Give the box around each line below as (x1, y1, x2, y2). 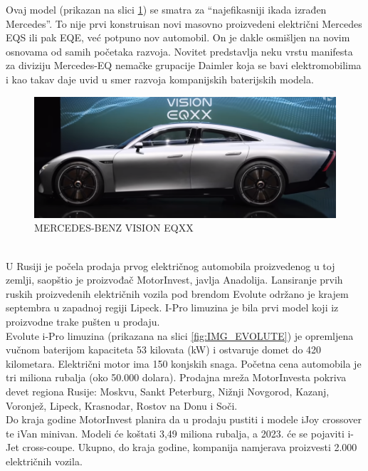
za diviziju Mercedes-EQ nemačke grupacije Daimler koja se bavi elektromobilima (6, 58, 362, 73)
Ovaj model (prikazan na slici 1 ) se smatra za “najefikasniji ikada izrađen (6, 2, 327, 16)
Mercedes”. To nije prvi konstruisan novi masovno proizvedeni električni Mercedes (6, 16, 362, 31)
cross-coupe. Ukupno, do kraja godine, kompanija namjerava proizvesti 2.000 (22, 440, 357, 455)
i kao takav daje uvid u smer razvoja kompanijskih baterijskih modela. (6, 71, 314, 86)
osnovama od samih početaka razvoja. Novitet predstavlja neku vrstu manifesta (6, 43, 353, 58)
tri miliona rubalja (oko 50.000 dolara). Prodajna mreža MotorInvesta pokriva (6, 370, 347, 385)
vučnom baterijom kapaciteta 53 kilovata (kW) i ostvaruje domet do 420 (6, 342, 322, 357)
